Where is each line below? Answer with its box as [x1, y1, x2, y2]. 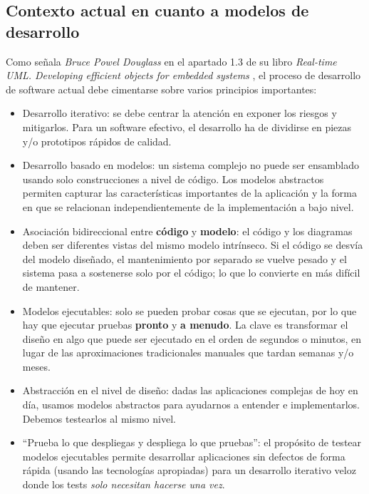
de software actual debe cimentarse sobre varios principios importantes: [6, 81, 317, 96]
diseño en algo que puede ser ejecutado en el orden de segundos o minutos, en [22, 331, 362, 346]
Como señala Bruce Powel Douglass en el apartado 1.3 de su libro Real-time [6, 53, 337, 68]
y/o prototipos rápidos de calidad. [22, 133, 172, 148]
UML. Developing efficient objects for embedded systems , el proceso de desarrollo [6, 68, 361, 83]
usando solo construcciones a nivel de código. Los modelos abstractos [22, 171, 324, 186]
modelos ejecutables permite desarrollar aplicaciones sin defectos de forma [22, 448, 345, 463]
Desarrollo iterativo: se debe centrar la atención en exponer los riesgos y [22, 106, 337, 120]
